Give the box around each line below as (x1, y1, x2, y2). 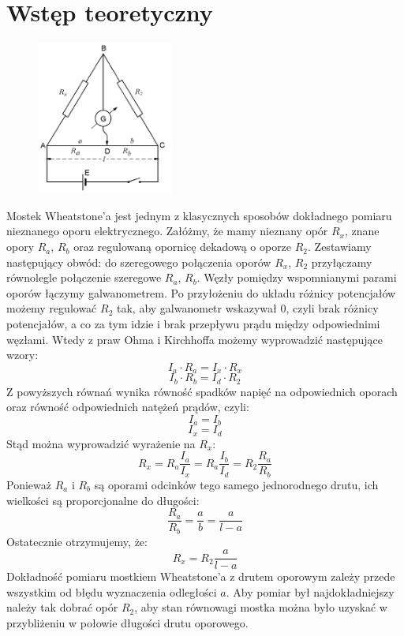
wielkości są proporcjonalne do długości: (6, 492, 200, 508)
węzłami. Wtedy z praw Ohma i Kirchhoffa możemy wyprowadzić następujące (6, 331, 383, 347)
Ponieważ (6, 476, 51, 492)
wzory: (6, 346, 39, 363)
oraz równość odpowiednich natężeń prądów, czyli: (6, 398, 249, 415)
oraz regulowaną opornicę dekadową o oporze (73, 238, 292, 255)
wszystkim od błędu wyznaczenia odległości (6, 583, 217, 600)
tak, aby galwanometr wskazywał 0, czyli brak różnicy (116, 300, 379, 316)
